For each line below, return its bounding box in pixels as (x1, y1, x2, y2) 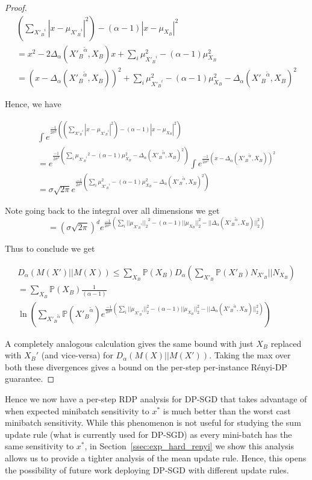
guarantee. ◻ (5, 372, 55, 385)
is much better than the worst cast (163, 404, 291, 417)
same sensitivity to (5, 440, 74, 452)
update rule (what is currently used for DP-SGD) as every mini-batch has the (5, 428, 292, 440)
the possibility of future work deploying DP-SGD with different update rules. (5, 463, 289, 476)
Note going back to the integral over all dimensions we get (5, 204, 220, 217)
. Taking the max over (209, 349, 291, 361)
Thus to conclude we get (5, 242, 95, 255)
